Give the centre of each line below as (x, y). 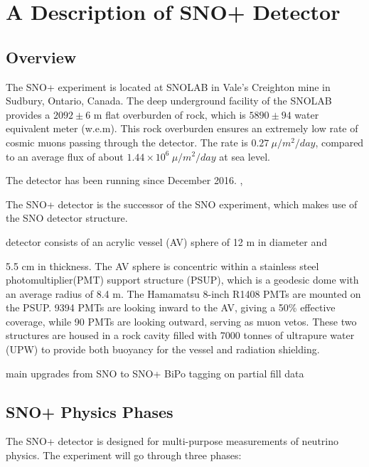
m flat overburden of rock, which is (170, 114)
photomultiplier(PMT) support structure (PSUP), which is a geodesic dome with (182, 280)
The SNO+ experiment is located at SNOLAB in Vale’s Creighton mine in (168, 86)
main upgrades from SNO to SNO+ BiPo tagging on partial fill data (155, 373)
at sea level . (245, 156)
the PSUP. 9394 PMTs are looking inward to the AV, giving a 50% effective (171, 307)
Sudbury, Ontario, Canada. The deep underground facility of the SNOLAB (169, 101)
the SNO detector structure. (67, 218)
